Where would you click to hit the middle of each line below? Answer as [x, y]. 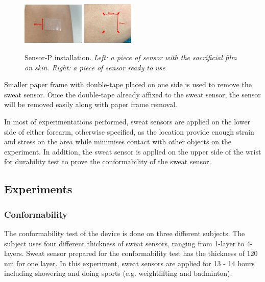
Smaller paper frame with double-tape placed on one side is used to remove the [128, 84]
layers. [14, 253]
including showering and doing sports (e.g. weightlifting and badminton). [118, 273]
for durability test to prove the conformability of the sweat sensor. [108, 161]
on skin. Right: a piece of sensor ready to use [95, 67]
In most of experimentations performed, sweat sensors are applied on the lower [127, 121]
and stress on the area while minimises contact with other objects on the [118, 142]
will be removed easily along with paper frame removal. [91, 104]
